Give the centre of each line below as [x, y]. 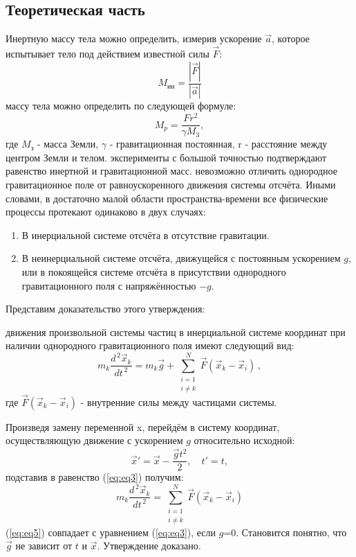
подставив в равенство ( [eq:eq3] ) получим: [95, 477]
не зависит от [44, 546]
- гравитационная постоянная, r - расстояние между [218, 144]
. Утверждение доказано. [149, 546]
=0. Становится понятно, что [285, 532]
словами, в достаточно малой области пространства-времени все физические [167, 198]
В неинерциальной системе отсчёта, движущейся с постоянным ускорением [181, 258]
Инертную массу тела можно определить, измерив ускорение [134, 38]
